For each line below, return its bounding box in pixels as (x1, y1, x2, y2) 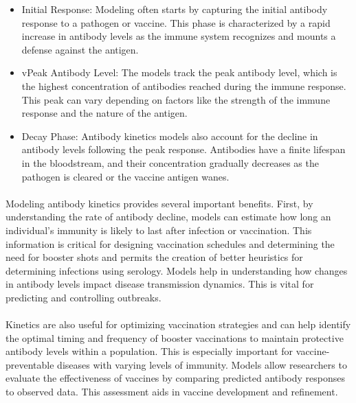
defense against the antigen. (21, 42, 139, 56)
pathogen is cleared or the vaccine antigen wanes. (21, 169, 230, 183)
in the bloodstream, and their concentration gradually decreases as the (21, 155, 319, 170)
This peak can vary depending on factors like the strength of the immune (21, 92, 331, 106)
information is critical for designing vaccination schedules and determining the (5, 236, 335, 251)
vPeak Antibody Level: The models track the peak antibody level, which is (21, 65, 337, 80)
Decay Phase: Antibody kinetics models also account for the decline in (21, 128, 318, 143)
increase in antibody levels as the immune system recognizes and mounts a (21, 29, 336, 43)
